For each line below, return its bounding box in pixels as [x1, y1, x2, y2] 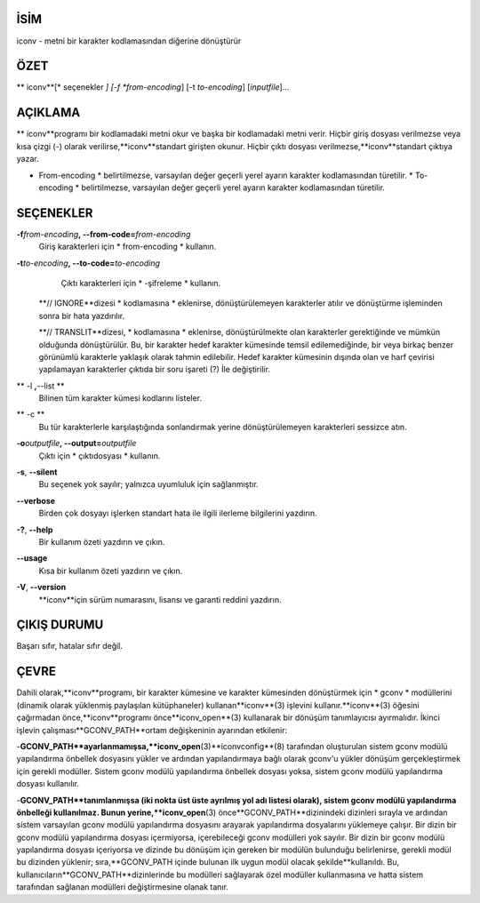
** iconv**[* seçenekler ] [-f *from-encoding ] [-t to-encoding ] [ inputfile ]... [16, 82, 290, 92]
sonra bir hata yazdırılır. [38, 310, 125, 321]
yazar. [16, 154, 39, 164]
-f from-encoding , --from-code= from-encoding [16, 228, 191, 239]
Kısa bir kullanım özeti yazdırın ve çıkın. [38, 565, 183, 576]
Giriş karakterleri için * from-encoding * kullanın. [38, 241, 217, 252]
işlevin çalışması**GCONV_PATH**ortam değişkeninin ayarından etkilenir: [16, 724, 288, 735]
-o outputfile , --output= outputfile [16, 438, 137, 449]
